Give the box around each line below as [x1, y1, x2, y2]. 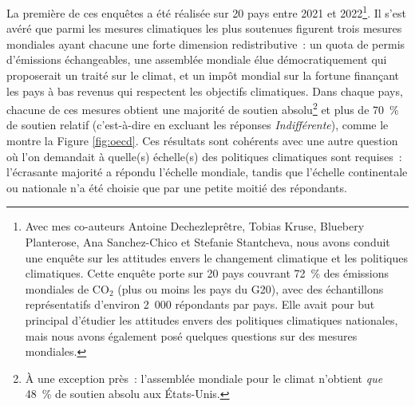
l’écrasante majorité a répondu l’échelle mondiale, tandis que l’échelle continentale [6, 164, 408, 180]
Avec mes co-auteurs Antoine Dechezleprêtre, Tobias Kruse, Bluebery [25, 218, 365, 235]
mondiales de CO [25, 280, 109, 297]
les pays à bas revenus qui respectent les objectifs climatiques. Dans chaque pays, [6, 82, 403, 99]
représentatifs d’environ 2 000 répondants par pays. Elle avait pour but [25, 296, 375, 313]
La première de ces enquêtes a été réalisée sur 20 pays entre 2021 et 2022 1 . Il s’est [6, 2, 406, 21]
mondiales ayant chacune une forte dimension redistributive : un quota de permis [6, 35, 405, 52]
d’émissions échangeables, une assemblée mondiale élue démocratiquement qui [6, 51, 387, 68]
